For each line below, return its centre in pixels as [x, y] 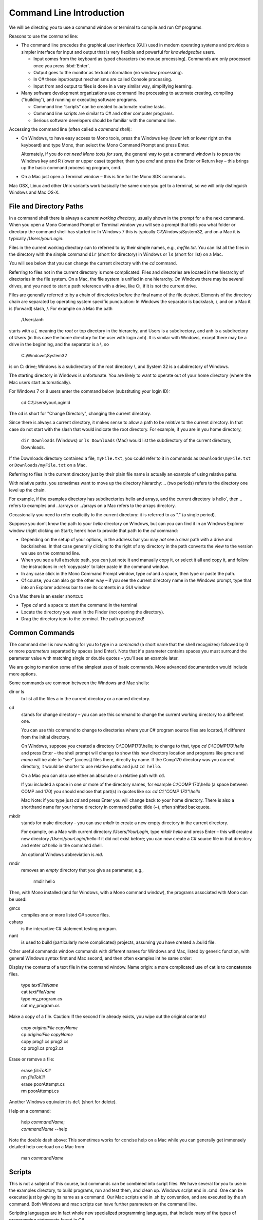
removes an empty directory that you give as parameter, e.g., [82, 870]
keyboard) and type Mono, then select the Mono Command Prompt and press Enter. [105, 145]
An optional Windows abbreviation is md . [62, 854]
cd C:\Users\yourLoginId [46, 402]
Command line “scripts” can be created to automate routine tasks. [100, 106]
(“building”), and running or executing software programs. [79, 100]
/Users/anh [32, 320]
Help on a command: [30, 1111]
